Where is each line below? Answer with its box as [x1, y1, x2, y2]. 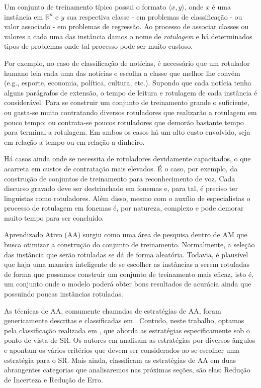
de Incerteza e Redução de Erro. [4, 374, 103, 384]
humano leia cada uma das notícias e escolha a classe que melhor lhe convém [4, 67, 240, 78]
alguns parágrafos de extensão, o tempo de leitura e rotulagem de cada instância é [4, 87, 257, 98]
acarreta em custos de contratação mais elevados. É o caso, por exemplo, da [4, 163, 238, 173]
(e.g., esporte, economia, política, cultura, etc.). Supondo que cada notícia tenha [4, 77, 251, 88]
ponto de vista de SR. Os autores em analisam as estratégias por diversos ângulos [4, 335, 255, 345]
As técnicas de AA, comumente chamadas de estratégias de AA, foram [4, 305, 221, 316]
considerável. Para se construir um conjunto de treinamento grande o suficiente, [4, 97, 249, 108]
